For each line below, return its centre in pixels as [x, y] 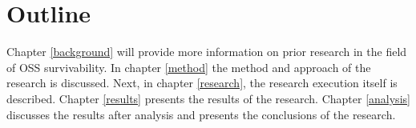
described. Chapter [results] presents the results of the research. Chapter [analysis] [208, 98]
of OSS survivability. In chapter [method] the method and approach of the [189, 67]
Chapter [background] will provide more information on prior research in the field [207, 52]
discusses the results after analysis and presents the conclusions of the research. [201, 114]
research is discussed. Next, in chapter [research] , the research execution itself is [202, 83]
